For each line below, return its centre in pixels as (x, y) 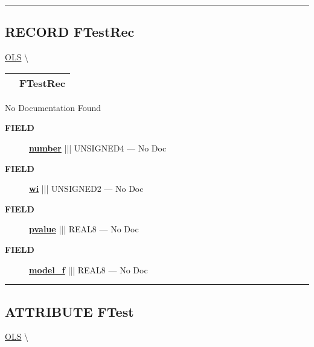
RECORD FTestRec (70, 32)
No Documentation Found (53, 107)
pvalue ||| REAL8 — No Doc (84, 229)
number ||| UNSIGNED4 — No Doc (98, 148)
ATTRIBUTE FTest (69, 311)
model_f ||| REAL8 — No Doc (88, 269)
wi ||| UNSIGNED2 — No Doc (86, 189)
